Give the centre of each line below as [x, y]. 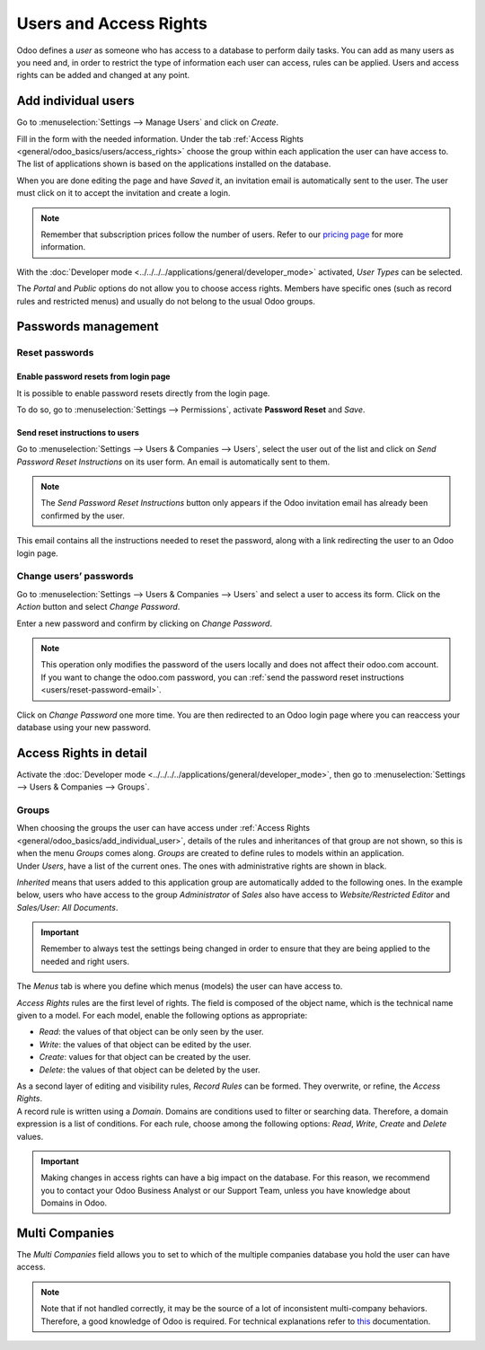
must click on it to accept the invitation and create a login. [123, 193]
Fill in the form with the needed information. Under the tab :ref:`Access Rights [160, 138]
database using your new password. [84, 727]
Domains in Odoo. [74, 1203]
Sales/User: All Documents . [67, 907]
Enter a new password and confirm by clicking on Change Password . [145, 623]
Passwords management [88, 326]
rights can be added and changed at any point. [103, 75]
